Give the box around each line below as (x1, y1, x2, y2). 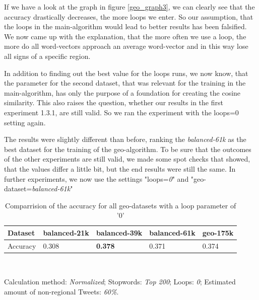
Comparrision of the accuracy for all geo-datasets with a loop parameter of (5, 200, 236, 210)
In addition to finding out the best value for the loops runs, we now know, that (4, 67, 248, 78)
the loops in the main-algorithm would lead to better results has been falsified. (4, 21, 247, 32)
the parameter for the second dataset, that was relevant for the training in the (4, 78, 246, 88)
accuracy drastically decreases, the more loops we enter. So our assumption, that (4, 11, 253, 22)
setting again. (4, 117, 46, 127)
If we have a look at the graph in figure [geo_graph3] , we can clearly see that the (4, 2, 255, 12)
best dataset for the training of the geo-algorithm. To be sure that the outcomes (4, 143, 251, 154)
